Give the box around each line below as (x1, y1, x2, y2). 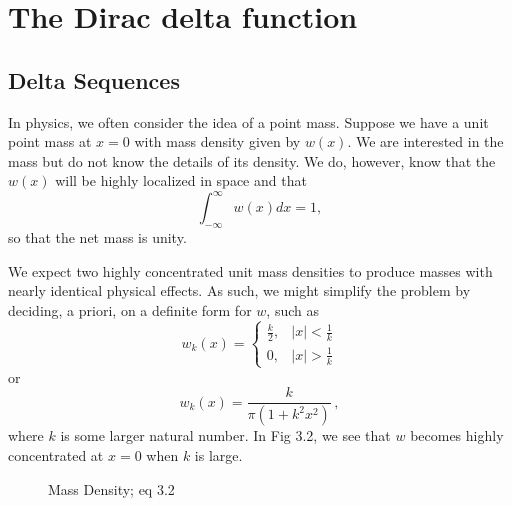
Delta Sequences (8, 64, 180, 95)
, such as (266, 300, 319, 321)
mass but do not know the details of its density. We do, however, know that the (8, 150, 496, 171)
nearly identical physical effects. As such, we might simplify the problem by (8, 280, 471, 301)
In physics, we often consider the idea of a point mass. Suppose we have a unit (8, 111, 489, 132)
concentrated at (8, 444, 104, 465)
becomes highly (410, 425, 504, 446)
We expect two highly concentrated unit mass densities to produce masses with (8, 260, 493, 281)
